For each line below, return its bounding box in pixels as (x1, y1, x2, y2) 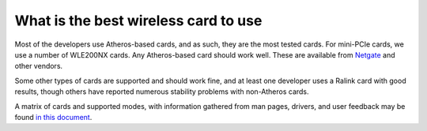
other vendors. (14, 62, 63, 71)
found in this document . (14, 112, 93, 122)
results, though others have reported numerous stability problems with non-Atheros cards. (14, 87, 309, 96)
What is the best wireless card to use (14, 12, 263, 29)
